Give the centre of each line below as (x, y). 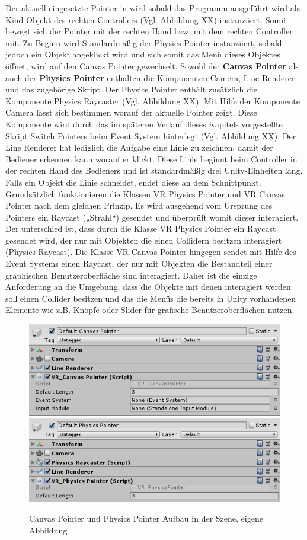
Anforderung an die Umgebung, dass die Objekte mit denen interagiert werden (148, 287)
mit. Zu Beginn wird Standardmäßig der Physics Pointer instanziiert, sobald (144, 42)
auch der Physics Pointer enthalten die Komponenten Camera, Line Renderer (150, 77)
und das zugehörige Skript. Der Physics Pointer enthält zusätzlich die (131, 89)
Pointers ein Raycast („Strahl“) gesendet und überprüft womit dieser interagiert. (152, 217)
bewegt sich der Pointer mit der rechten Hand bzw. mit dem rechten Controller (149, 31)
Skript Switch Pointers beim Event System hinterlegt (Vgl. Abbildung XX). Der (151, 135)
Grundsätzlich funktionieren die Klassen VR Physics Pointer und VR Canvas (145, 194)
